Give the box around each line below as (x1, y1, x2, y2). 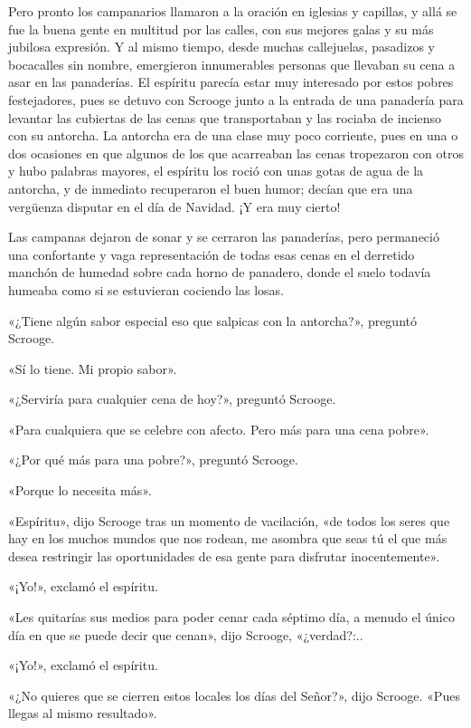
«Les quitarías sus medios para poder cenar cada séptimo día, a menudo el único (8, 608, 455, 627)
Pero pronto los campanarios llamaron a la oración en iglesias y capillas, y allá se (8, 2, 457, 20)
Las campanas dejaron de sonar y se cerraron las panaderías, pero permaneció (8, 227, 439, 246)
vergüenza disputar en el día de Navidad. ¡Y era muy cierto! (8, 196, 341, 216)
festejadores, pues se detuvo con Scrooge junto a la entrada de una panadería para (8, 90, 464, 109)
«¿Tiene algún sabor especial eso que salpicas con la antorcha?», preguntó (8, 311, 417, 330)
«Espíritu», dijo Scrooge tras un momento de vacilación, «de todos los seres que (8, 511, 450, 530)
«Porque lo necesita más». (8, 481, 152, 500)
